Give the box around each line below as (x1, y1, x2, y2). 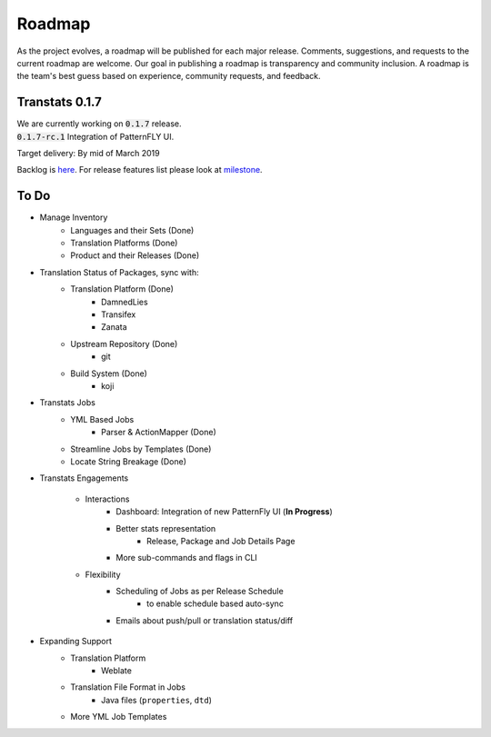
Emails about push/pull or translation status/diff (115, 614, 294, 626)
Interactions (85, 493, 130, 504)
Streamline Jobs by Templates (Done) (70, 443, 212, 454)
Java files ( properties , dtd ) (101, 694, 213, 705)
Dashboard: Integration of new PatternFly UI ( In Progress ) (115, 506, 334, 517)
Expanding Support (39, 636, 113, 647)
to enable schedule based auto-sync (146, 598, 284, 609)
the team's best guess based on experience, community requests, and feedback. (16, 71, 322, 82)
